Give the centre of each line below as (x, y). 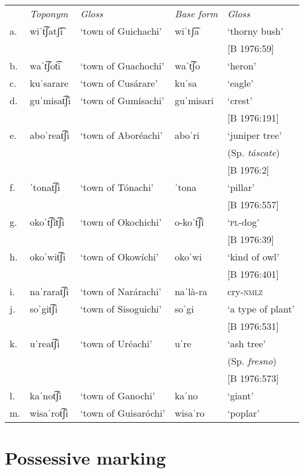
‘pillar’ (241, 187)
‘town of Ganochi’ (118, 395)
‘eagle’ (240, 83)
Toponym (49, 13)
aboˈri (187, 135)
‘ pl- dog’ (243, 222)
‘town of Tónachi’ (117, 187)
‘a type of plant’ (261, 309)
